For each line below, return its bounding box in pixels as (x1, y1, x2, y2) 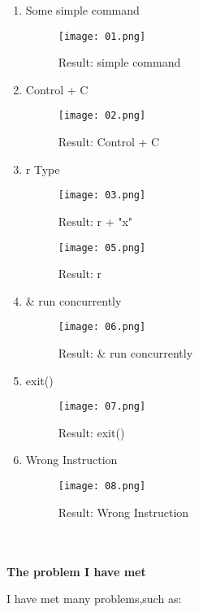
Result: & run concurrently (58, 345, 193, 362)
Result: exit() (58, 423, 125, 441)
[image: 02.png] (58, 110, 146, 122)
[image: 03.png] (58, 189, 146, 202)
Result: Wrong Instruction (58, 503, 189, 520)
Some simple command (25, 2, 140, 18)
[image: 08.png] (58, 480, 146, 493)
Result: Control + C (58, 133, 160, 150)
